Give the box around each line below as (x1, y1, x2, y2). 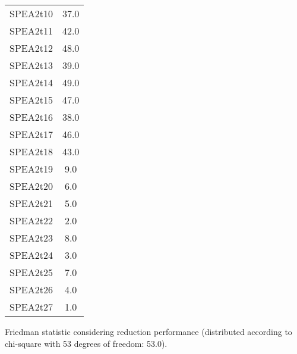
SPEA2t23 (10, 231, 53, 245)
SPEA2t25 (10, 265, 53, 279)
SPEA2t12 (10, 41, 53, 55)
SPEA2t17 (10, 127, 53, 141)
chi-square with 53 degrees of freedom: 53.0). (5, 337, 168, 349)
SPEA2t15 (10, 93, 53, 106)
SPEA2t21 (10, 196, 53, 210)
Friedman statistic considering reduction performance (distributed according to (5, 325, 292, 337)
